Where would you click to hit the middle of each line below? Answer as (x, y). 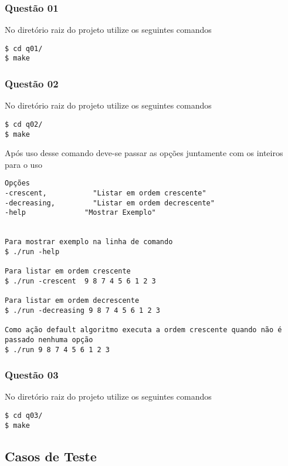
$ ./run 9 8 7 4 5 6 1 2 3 (57, 349)
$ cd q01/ (24, 48)
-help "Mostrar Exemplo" (80, 213)
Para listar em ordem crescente (68, 271)
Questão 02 (32, 84)
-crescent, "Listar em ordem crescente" (106, 193)
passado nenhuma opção (49, 340)
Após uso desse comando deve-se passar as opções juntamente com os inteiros (144, 153)
